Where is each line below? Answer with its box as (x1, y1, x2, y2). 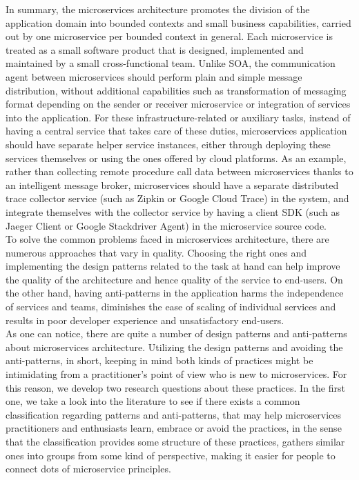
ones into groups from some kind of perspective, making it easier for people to (6, 448, 336, 462)
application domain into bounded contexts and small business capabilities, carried (6, 15, 351, 30)
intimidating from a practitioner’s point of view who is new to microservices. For (6, 367, 347, 381)
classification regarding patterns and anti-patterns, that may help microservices (6, 407, 342, 421)
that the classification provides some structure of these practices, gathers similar (6, 434, 345, 448)
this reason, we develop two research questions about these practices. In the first (6, 380, 345, 394)
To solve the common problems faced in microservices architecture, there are (6, 232, 329, 246)
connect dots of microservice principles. (6, 461, 171, 476)
